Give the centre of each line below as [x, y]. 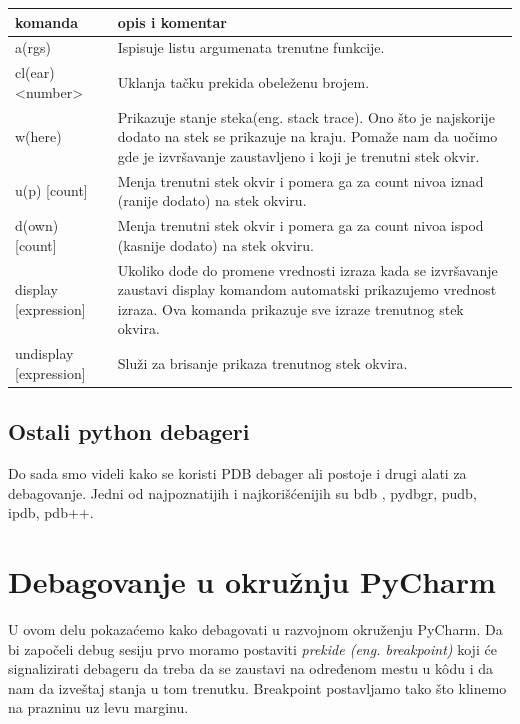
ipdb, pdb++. [51, 512]
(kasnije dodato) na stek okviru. [215, 244]
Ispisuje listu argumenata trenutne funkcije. [251, 47]
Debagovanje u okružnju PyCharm [252, 581]
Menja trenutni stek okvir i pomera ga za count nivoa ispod [300, 225]
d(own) [37, 225]
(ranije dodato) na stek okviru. [212, 200]
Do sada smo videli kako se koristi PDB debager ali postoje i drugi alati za [237, 473]
